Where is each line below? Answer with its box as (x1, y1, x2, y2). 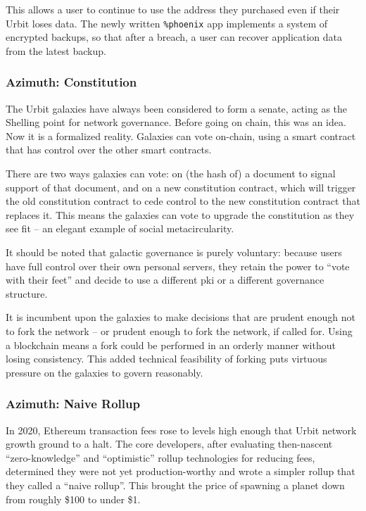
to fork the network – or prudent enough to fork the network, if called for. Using (6, 323, 353, 338)
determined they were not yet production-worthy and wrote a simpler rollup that (6, 464, 355, 479)
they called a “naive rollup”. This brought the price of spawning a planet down (6, 477, 345, 492)
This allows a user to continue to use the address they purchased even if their (6, 2, 340, 16)
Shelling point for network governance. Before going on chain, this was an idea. (6, 115, 346, 130)
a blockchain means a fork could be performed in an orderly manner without (6, 337, 336, 352)
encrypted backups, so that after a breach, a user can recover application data (6, 30, 343, 44)
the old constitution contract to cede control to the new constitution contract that (6, 194, 360, 208)
